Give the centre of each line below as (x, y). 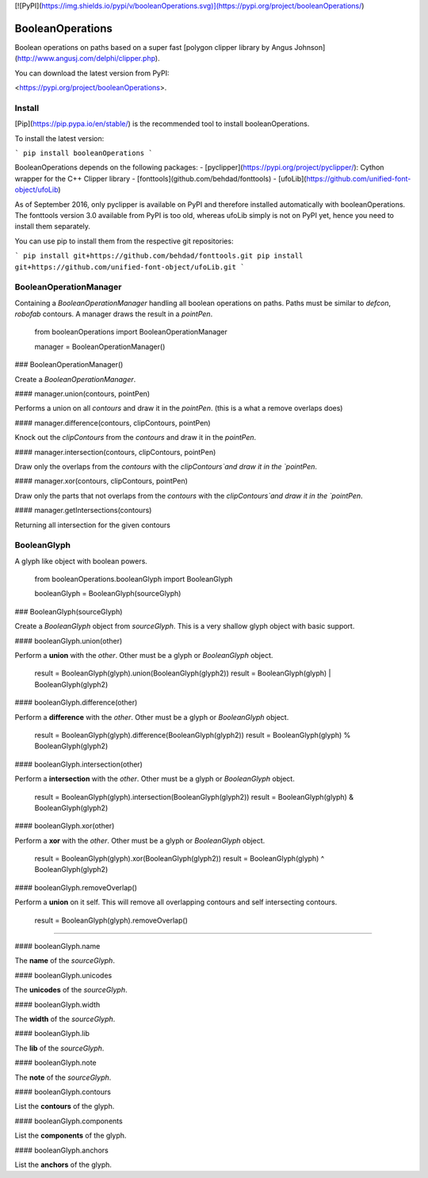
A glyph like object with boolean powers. (81, 561)
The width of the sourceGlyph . (65, 1019)
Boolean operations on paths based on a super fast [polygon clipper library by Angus (154, 47)
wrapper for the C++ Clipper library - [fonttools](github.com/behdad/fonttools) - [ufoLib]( (160, 178)
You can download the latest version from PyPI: (92, 73)
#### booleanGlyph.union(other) (69, 641)
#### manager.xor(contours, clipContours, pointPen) (101, 481)
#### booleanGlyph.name (57, 947)
